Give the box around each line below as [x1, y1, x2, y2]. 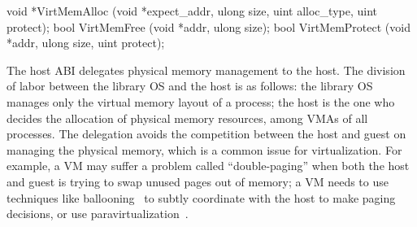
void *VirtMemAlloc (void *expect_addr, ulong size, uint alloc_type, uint [7, 2, 377, 19]
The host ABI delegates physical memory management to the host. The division [7, 61, 406, 78]
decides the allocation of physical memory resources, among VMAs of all [7, 109, 368, 126]
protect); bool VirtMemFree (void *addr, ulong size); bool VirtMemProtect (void [7, 18, 410, 35]
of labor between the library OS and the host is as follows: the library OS [7, 77, 373, 94]
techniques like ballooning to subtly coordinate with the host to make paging [7, 189, 396, 206]
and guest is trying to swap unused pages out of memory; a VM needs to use [7, 172, 389, 190]
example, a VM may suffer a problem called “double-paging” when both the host [7, 157, 410, 174]
